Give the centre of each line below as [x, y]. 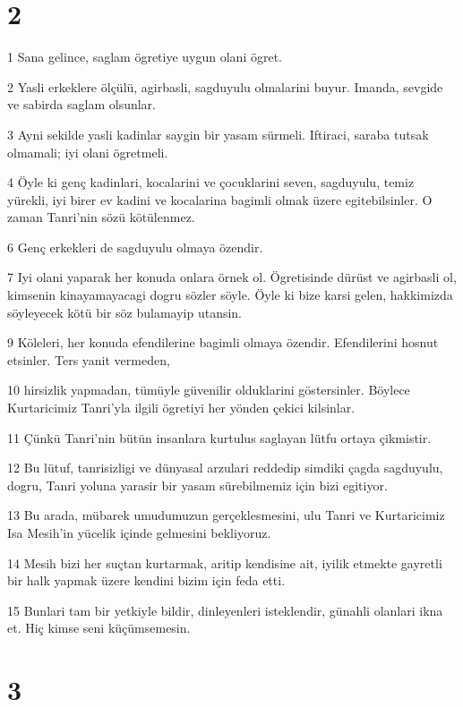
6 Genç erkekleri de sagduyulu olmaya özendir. [135, 247]
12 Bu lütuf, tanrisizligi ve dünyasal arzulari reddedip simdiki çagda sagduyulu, [225, 468]
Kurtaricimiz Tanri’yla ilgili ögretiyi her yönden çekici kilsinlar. [181, 408]
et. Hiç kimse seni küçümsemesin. [99, 628]
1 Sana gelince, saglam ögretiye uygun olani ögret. [145, 57]
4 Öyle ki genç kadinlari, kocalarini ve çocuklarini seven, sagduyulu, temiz [211, 182]
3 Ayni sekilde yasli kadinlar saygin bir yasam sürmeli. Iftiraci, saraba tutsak [218, 134]
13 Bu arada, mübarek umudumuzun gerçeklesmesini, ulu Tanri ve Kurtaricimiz [226, 515]
